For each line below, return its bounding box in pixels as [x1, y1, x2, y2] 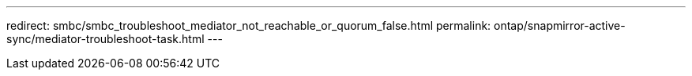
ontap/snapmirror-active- [494, 19, 626, 32]
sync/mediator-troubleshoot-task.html [6, 32, 205, 45]
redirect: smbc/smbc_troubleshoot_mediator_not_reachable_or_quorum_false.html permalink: [6, 19, 491, 32]
